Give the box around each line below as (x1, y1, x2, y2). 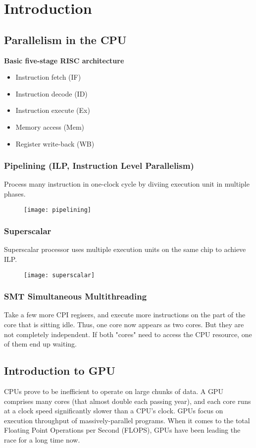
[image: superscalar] (24, 271, 95, 279)
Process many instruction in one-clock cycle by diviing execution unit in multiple (4, 179, 250, 189)
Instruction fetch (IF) (15, 72, 81, 82)
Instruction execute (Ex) (15, 105, 90, 115)
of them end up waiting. (4, 339, 77, 349)
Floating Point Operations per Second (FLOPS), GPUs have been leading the (4, 425, 241, 435)
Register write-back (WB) (15, 138, 95, 149)
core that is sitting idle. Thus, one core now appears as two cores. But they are (4, 319, 244, 330)
